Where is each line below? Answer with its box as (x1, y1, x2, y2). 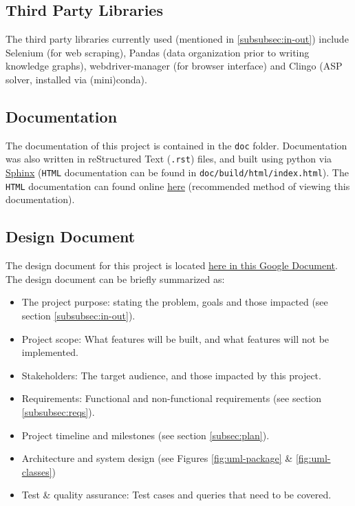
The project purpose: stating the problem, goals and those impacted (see (21, 295, 328, 309)
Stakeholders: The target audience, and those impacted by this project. (21, 368, 321, 382)
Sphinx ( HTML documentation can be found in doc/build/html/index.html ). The (6, 165, 349, 180)
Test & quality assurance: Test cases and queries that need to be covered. (21, 487, 332, 502)
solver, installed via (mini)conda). (6, 72, 147, 86)
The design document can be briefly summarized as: (6, 271, 225, 286)
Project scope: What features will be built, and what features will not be (21, 331, 330, 346)
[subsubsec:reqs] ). (21, 404, 95, 419)
